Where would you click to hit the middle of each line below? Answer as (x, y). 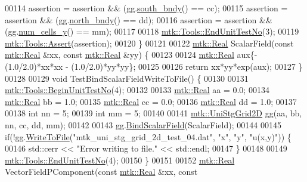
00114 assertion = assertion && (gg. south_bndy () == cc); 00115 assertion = (146, 8)
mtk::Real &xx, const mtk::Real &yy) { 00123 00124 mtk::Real (120, 55)
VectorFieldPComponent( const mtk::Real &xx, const (101, 172)
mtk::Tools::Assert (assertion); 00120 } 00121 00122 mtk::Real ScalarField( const (149, 43)
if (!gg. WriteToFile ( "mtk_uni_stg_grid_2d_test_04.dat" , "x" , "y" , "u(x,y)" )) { (148, 136)
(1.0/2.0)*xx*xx (34, 66)
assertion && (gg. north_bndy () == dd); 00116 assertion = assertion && (139, 19)
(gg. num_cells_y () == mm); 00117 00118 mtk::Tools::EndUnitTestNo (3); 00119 (152, 31)
